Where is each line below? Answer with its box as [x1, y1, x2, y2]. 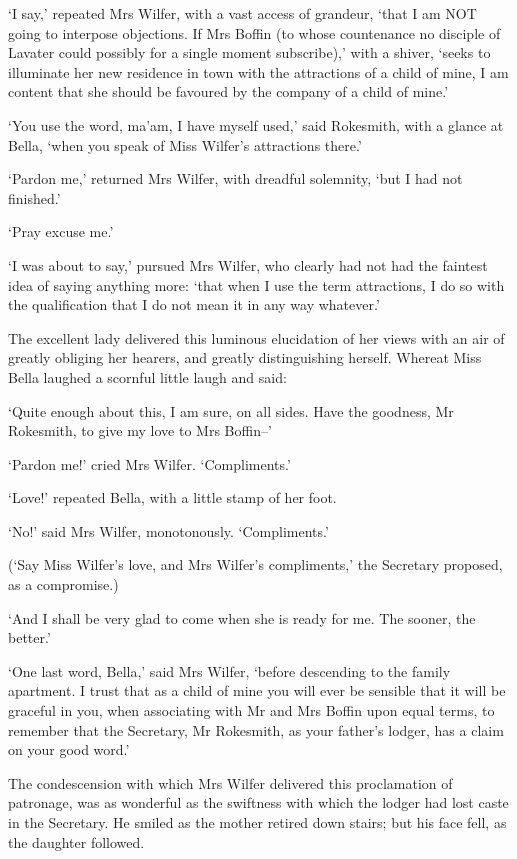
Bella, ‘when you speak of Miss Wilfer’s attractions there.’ [8, 134, 362, 155]
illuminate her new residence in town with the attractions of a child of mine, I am [8, 61, 509, 82]
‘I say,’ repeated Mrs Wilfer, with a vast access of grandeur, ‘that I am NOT [8, 3, 477, 23]
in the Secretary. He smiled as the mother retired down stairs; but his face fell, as [8, 812, 507, 832]
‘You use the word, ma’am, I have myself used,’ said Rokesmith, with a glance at [8, 114, 504, 135]
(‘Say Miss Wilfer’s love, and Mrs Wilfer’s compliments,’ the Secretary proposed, [8, 554, 503, 575]
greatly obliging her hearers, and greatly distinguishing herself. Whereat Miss [8, 347, 482, 368]
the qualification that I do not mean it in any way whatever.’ [8, 294, 380, 315]
